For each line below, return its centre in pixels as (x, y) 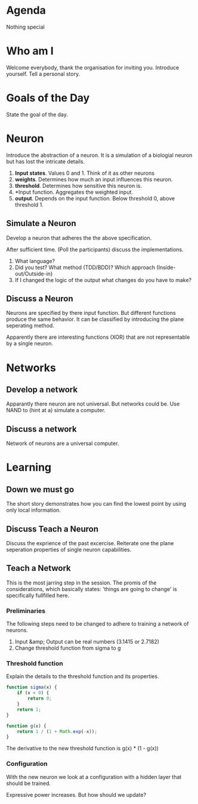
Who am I (30, 51)
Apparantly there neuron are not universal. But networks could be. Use (93, 404)
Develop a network (42, 389)
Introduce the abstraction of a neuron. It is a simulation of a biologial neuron (99, 155)
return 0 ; (40, 698)
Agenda (26, 10)
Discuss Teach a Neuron (52, 529)
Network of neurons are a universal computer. (63, 443)
